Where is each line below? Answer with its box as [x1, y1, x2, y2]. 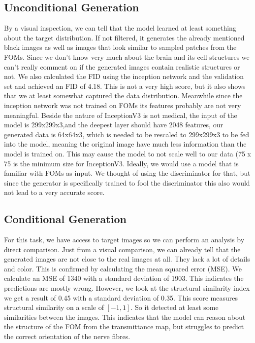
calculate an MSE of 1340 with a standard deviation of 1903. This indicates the [4, 273, 244, 283]
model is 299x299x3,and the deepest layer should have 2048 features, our [4, 119, 223, 130]
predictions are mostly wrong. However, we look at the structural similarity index [4, 283, 250, 293]
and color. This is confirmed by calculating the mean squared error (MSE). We [4, 263, 242, 273]
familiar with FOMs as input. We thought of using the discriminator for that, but [4, 168, 251, 178]
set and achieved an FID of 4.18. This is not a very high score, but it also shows [4, 80, 246, 91]
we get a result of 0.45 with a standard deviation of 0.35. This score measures [4, 292, 238, 303]
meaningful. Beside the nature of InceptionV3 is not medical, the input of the [4, 110, 237, 120]
